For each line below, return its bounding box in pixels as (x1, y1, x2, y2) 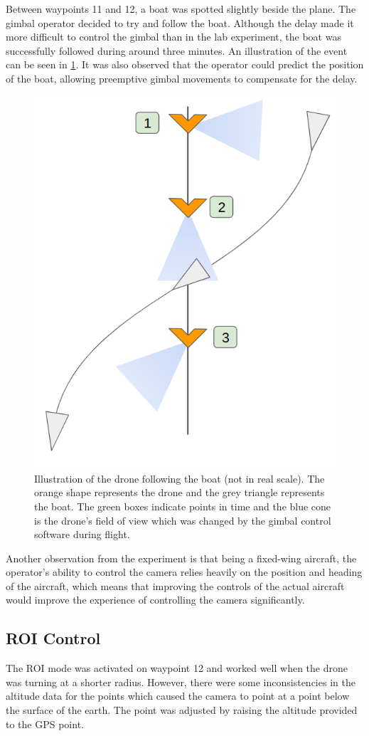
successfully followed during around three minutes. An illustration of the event (6, 43, 348, 58)
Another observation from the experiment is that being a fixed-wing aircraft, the (6, 550, 357, 565)
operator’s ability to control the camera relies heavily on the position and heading (6, 564, 363, 579)
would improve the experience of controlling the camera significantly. (6, 592, 305, 607)
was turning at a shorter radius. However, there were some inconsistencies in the (6, 674, 355, 689)
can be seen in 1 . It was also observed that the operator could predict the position (6, 57, 364, 72)
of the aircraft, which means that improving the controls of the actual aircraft (6, 578, 345, 593)
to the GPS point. (6, 716, 84, 731)
